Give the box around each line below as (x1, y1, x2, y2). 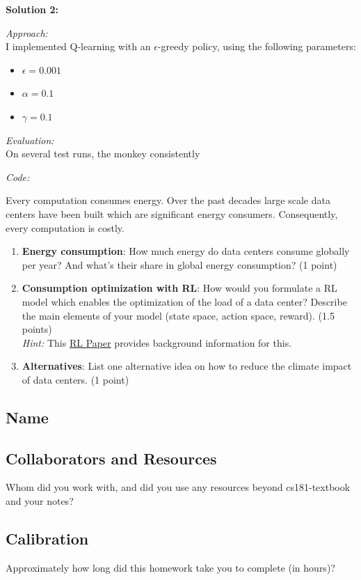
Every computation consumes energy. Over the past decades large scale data (6, 193, 330, 207)
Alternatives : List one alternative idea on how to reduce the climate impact (22, 359, 352, 373)
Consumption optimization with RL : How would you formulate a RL (22, 281, 337, 295)
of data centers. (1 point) (22, 372, 129, 386)
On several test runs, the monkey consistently (6, 146, 200, 161)
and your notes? (6, 494, 74, 508)
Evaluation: (6, 132, 54, 147)
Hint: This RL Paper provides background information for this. (22, 335, 292, 350)
